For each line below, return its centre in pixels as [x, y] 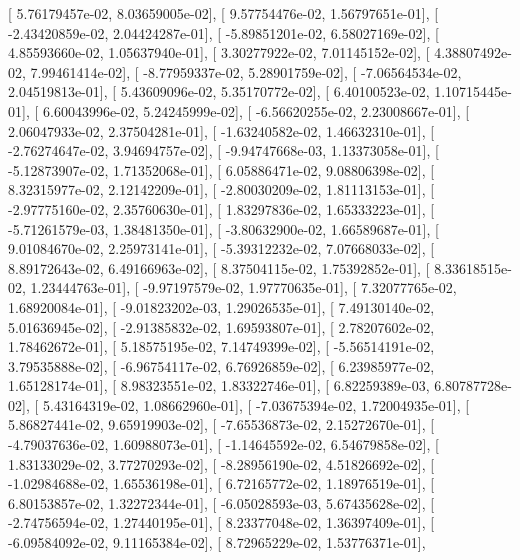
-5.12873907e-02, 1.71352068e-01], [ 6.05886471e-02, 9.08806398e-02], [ [221, 169]
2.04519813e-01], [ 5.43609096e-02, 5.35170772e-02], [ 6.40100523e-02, [219, 91]
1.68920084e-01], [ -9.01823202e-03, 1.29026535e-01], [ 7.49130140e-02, [221, 306]
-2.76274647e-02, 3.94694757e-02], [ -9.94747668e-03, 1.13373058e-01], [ [223, 150]
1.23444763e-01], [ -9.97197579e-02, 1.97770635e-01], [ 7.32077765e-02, [243, 287]
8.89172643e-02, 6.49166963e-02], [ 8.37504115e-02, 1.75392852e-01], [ [219, 267]
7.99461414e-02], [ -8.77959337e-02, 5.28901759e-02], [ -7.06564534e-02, [246, 71]
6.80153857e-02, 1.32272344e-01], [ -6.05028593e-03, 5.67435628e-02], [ [221, 502]
